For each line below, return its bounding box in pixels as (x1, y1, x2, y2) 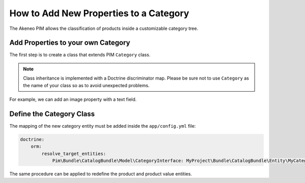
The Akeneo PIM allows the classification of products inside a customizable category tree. (9, 25, 198, 31)
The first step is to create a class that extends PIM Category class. (9, 52, 151, 58)
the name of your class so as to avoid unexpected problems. (23, 82, 150, 88)
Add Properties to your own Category (9, 39, 131, 47)
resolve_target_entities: (41, 151, 106, 157)
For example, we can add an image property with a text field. (9, 96, 137, 102)
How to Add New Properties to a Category (9, 8, 190, 19)
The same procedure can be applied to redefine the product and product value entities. (9, 171, 192, 177)
